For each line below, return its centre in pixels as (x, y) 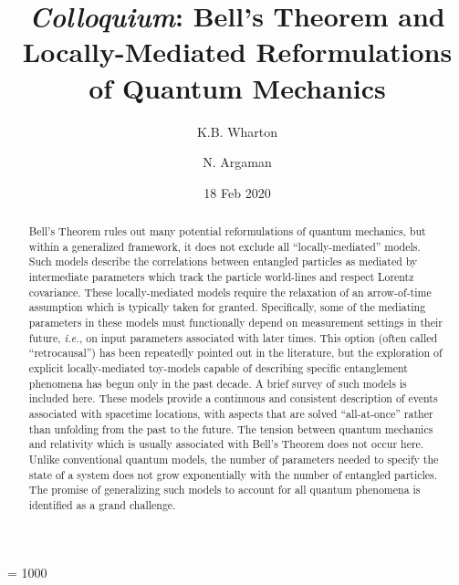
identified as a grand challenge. (102, 504)
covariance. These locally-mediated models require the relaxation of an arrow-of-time (230, 292)
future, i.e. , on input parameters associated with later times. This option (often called (233, 337)
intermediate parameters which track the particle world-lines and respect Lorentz (221, 277)
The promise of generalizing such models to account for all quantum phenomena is (224, 490)
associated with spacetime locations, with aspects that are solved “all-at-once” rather (231, 413)
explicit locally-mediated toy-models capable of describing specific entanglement (218, 367)
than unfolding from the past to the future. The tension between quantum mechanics (231, 428)
